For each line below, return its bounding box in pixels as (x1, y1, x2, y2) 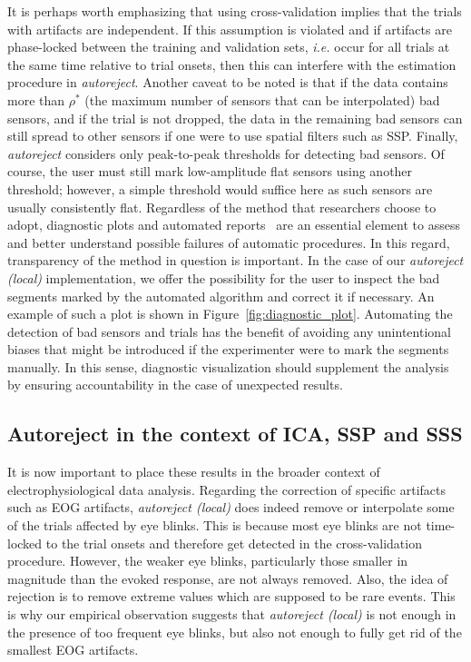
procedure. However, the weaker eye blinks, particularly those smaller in (7, 551, 408, 570)
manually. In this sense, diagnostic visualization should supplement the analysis (7, 357, 449, 376)
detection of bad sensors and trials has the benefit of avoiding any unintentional (7, 321, 451, 341)
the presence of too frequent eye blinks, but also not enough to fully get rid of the (7, 622, 462, 641)
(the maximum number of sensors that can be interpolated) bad (84, 90, 440, 109)
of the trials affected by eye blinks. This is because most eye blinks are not (7, 516, 422, 535)
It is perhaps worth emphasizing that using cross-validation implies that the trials (7, 2, 462, 20)
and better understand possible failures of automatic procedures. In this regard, (7, 232, 450, 252)
